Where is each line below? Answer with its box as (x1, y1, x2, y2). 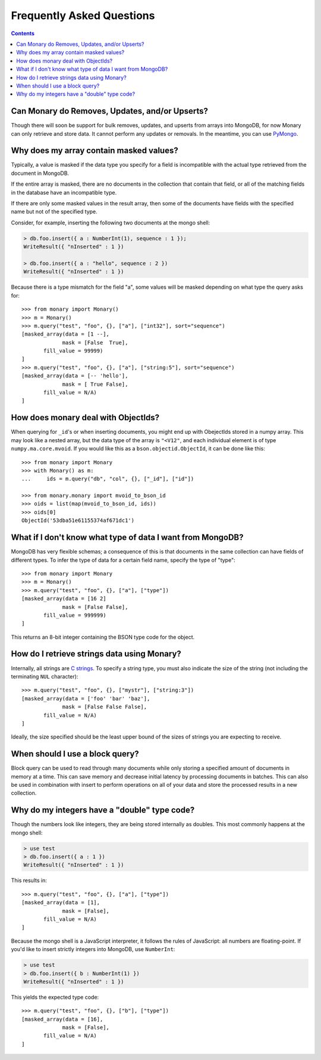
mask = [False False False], (62, 703, 147, 711)
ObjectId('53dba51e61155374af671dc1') (21, 517, 135, 524)
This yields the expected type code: (11, 993, 99, 1000)
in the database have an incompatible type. (11, 189, 117, 196)
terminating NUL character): (11, 673, 78, 680)
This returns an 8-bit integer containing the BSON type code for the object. (11, 633, 195, 640)
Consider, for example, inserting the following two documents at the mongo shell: (11, 219, 210, 226)
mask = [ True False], (62, 381, 128, 387)
